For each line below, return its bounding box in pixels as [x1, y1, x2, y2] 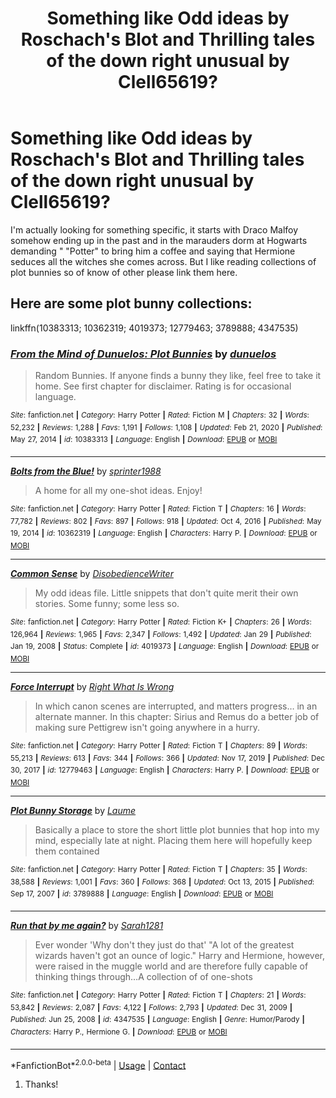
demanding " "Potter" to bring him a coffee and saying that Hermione [10, 245, 296, 257]
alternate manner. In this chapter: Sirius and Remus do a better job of [34, 710, 320, 722]
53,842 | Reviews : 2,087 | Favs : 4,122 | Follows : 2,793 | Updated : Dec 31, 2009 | [10, 1002, 293, 1012]
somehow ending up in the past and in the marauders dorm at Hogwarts [10, 234, 308, 246]
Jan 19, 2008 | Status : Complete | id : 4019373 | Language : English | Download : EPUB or [10, 642, 320, 652]
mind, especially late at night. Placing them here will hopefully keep [34, 834, 313, 846]
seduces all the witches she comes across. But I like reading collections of [10, 255, 317, 267]
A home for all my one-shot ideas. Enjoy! [34, 485, 203, 497]
